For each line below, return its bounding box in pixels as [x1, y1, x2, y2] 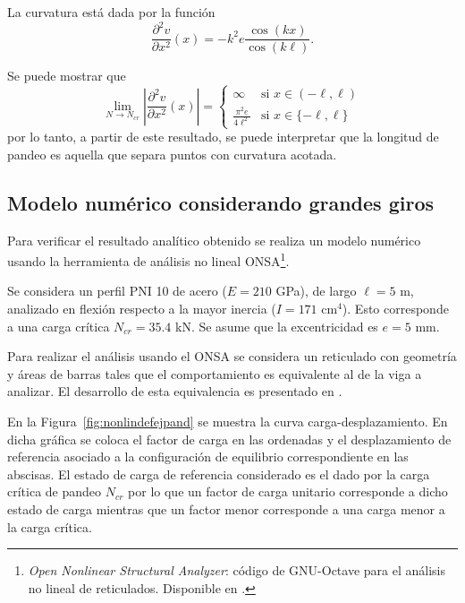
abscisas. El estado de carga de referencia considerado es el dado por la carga [7, 464, 430, 483]
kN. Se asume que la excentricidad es [175, 316, 378, 335]
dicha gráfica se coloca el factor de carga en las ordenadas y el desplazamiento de [7, 429, 452, 448]
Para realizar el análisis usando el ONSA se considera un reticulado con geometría [7, 347, 457, 366]
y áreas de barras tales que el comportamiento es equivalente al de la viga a [7, 364, 422, 383]
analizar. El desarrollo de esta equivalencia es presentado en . [7, 382, 342, 401]
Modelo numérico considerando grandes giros [7, 188, 435, 216]
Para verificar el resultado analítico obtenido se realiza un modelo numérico [7, 230, 421, 249]
